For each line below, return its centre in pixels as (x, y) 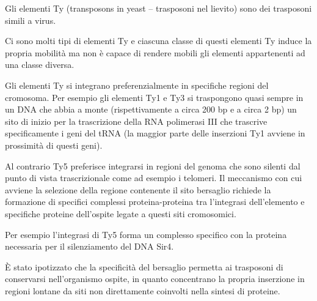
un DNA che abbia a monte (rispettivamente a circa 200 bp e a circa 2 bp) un (151, 109)
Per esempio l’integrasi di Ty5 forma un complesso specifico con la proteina (146, 234)
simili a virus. (31, 20)
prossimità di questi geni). (54, 145)
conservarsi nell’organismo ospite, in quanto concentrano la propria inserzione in (155, 279)
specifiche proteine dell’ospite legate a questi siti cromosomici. (121, 213)
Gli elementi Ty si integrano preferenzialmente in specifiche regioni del (137, 85)
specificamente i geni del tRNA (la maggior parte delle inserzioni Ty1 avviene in (155, 133)
